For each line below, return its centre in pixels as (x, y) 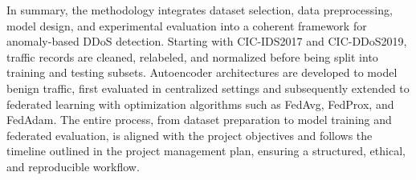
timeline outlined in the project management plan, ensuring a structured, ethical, (206, 151)
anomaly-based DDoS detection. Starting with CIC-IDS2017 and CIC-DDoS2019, (207, 41)
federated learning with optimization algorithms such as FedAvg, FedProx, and (200, 104)
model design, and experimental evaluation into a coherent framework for (187, 25)
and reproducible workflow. (73, 166)
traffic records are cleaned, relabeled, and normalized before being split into (192, 56)
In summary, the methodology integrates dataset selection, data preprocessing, (200, 10)
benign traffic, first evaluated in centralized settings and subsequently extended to (208, 88)
